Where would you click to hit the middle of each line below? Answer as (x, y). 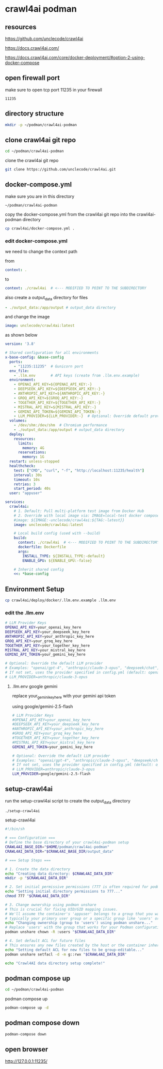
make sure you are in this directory (40, 196)
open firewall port (33, 78)
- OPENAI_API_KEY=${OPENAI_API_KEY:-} (53, 384)
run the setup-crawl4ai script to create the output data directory (68, 801)
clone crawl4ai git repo (41, 140)
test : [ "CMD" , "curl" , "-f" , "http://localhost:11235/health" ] (79, 470)
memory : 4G (33, 448)
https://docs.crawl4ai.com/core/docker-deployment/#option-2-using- (75, 57)
